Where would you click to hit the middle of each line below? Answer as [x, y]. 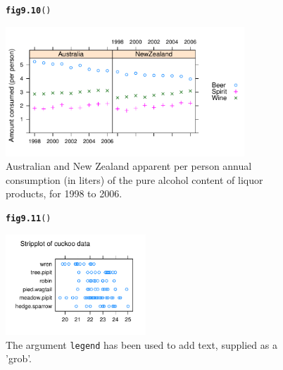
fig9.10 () [29, 11]
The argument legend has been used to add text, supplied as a [141, 344]
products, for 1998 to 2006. [64, 193]
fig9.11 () [29, 218]
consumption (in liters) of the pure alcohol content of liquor [134, 179]
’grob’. [19, 358]
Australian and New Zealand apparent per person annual [129, 166]
